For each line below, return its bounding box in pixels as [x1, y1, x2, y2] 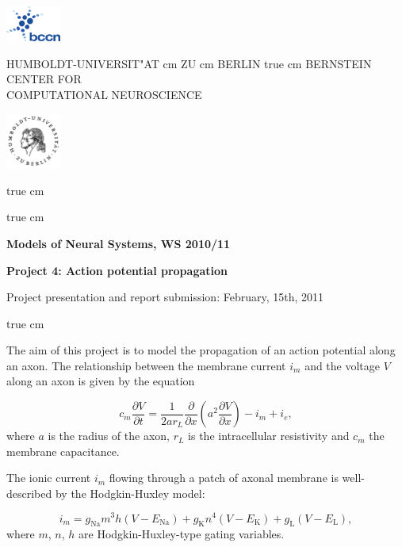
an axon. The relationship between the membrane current [6, 357, 286, 373]
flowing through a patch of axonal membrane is [109, 469, 339, 486]
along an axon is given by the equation [6, 373, 195, 389]
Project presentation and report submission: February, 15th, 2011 [6, 289, 324, 305]
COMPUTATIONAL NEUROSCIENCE [6, 86, 202, 103]
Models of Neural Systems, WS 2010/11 [6, 235, 231, 251]
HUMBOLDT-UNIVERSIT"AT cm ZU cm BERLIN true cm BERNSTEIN [6, 55, 372, 71]
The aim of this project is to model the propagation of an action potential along [6, 342, 396, 358]
